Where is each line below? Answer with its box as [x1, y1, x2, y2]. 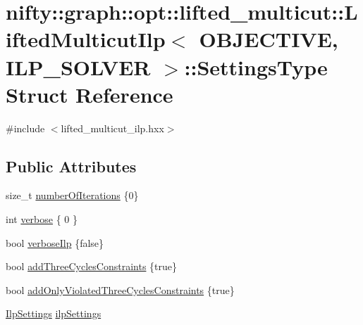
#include [6, 120, 45, 135]
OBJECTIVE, [199, 25, 338, 53]
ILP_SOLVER [6, 52, 151, 81]
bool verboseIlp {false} [6, 235, 104, 250]
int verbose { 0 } [6, 212, 78, 227]
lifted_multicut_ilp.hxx [61, 120, 164, 135]
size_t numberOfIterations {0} [6, 188, 139, 203]
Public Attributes [6, 155, 137, 177]
